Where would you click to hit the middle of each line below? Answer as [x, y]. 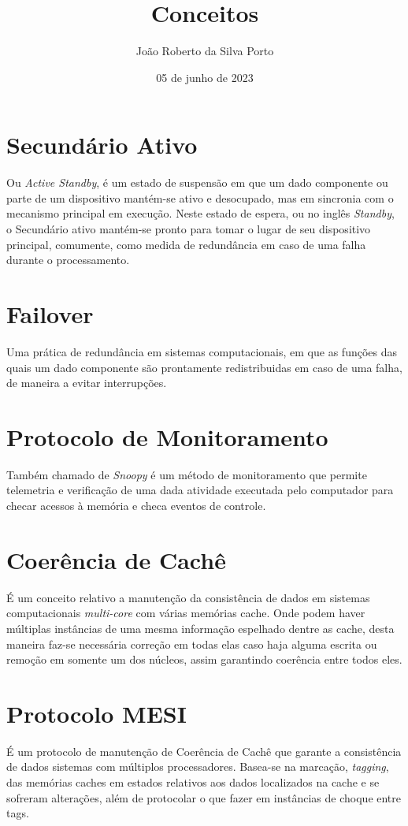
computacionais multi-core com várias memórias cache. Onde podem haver [186, 613]
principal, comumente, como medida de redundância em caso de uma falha [186, 244]
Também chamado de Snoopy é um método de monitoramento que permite [187, 474]
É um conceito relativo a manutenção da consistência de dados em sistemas [188, 597]
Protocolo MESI [96, 713]
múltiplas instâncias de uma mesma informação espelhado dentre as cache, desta [200, 628]
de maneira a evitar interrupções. [87, 383]
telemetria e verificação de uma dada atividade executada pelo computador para [200, 490]
